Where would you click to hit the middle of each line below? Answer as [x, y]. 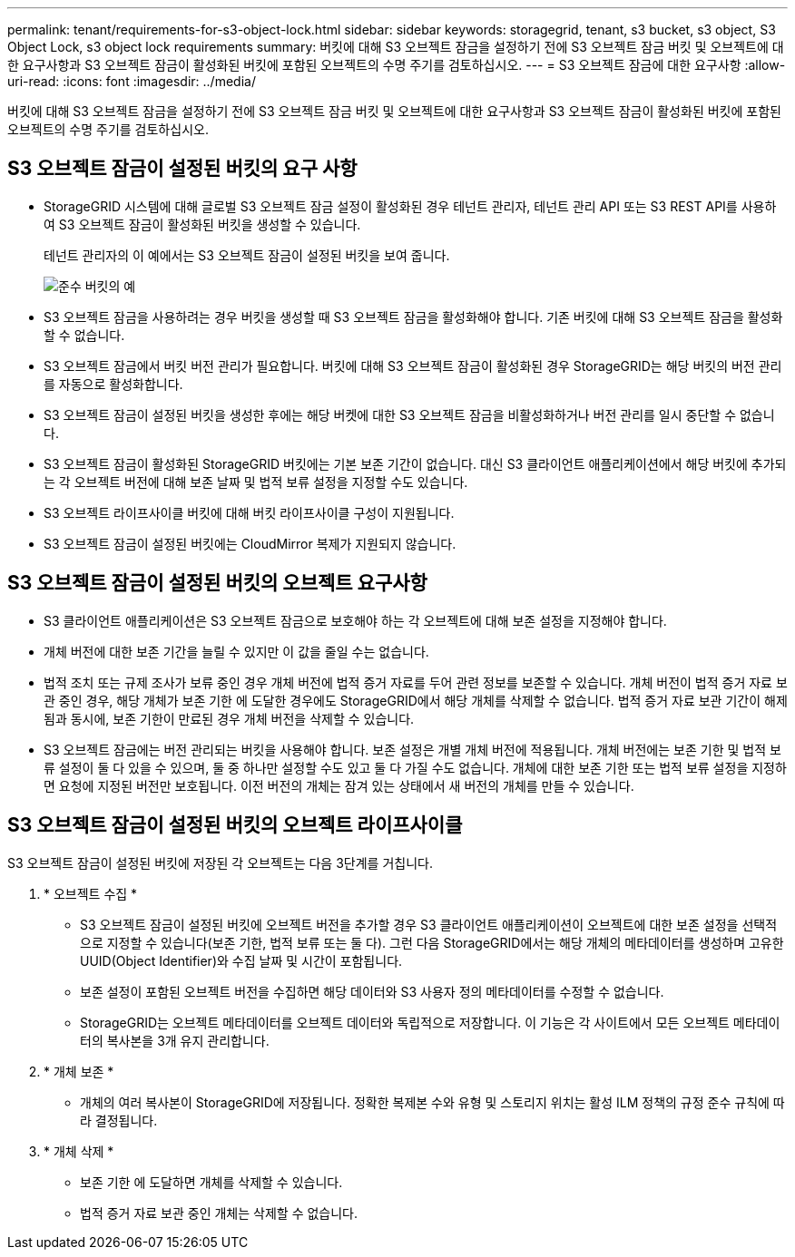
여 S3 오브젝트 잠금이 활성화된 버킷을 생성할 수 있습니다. [202, 224]
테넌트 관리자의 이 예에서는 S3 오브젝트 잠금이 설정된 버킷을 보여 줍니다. [247, 255]
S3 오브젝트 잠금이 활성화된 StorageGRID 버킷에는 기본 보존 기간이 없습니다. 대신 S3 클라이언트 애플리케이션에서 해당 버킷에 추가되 [415, 463]
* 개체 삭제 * [79, 1151]
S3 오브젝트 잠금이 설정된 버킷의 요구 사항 [182, 169]
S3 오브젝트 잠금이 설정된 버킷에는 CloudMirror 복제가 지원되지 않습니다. [250, 543]
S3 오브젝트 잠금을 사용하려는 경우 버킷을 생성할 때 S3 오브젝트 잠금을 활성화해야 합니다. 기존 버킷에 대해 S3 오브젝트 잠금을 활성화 [413, 317]
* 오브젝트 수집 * [91, 893]
